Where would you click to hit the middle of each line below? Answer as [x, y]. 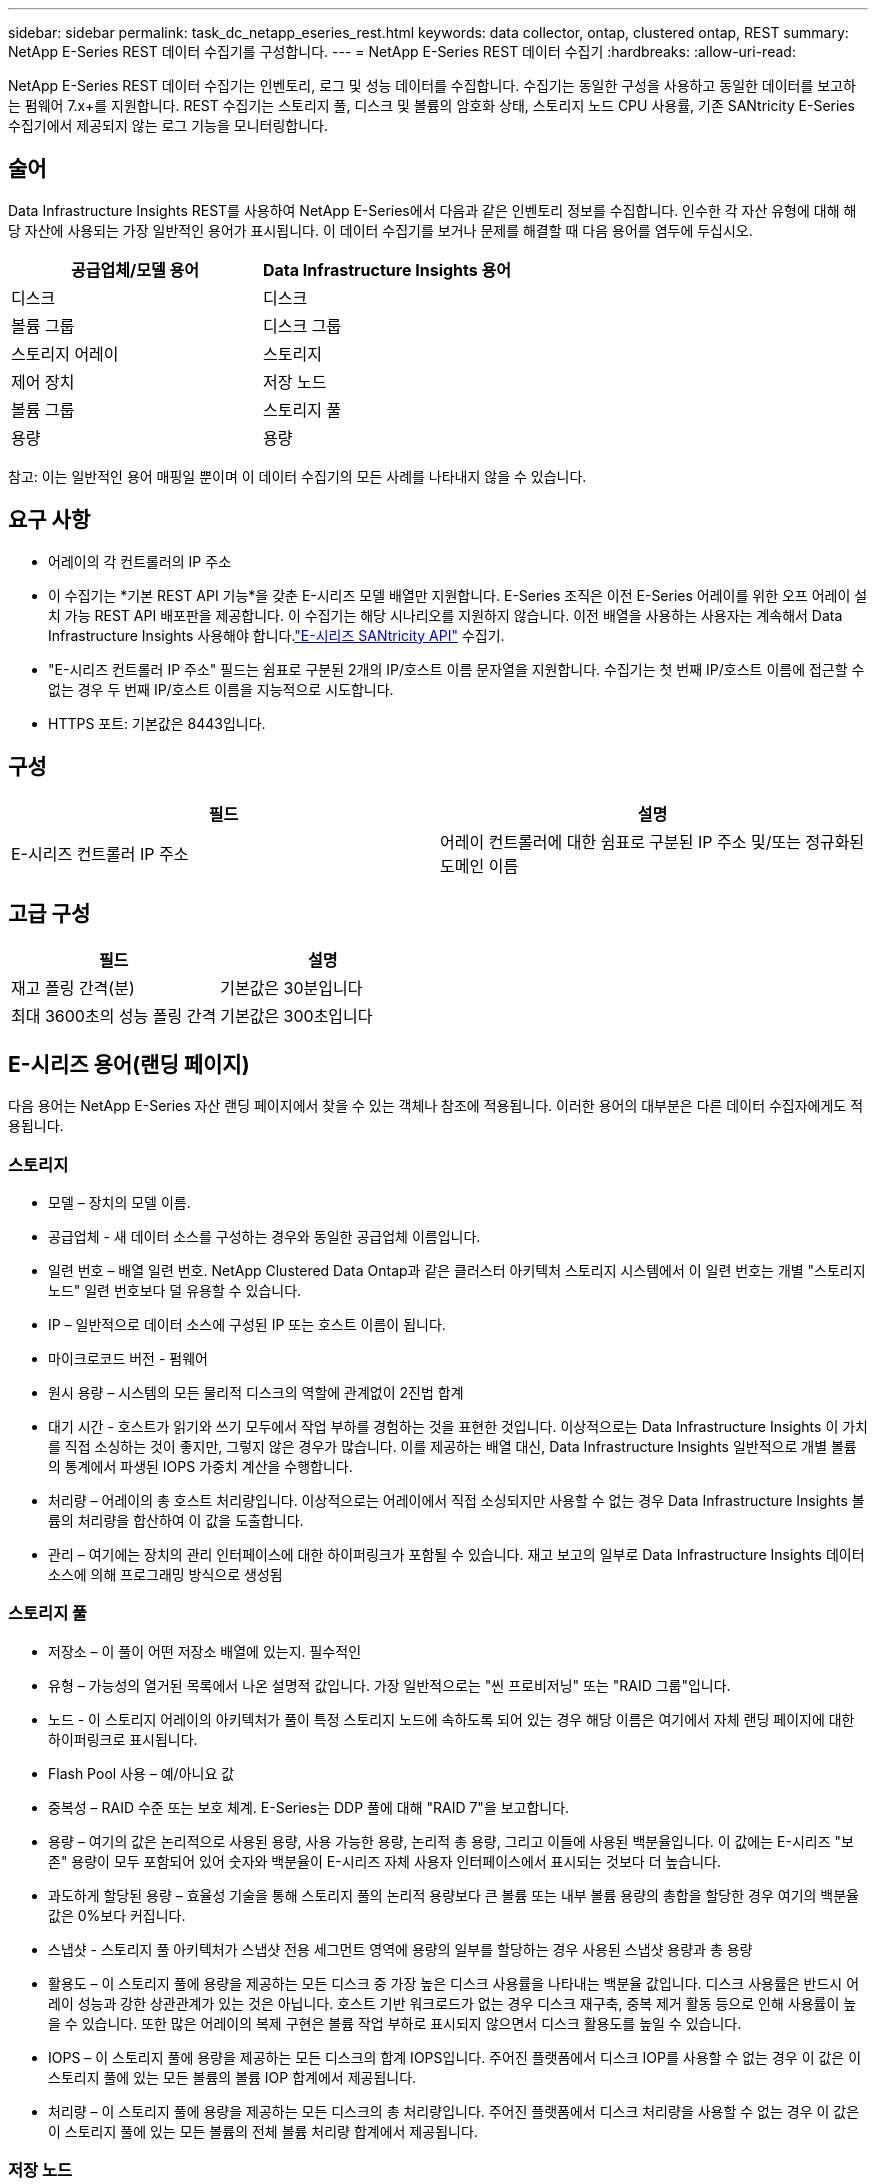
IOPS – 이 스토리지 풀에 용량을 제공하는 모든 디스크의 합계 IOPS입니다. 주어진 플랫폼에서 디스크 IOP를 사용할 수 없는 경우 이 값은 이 [455, 2057]
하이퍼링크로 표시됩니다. [123, 1739]
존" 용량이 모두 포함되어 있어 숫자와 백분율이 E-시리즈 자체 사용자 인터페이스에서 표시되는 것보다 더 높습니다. [385, 1861]
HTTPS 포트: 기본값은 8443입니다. [157, 723]
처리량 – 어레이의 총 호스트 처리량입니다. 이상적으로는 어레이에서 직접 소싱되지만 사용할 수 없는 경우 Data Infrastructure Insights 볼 [456, 1500]
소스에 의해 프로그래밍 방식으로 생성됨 [165, 1574]
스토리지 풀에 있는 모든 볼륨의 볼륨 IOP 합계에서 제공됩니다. [232, 2077]
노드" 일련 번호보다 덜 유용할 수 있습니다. [175, 1290]
